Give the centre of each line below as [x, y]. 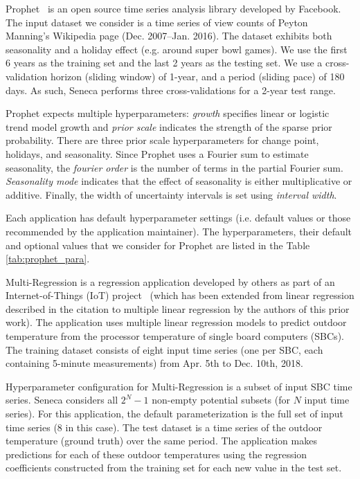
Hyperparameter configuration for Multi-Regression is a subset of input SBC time [179, 386]
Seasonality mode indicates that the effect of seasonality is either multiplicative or [179, 181]
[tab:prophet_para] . [48, 259]
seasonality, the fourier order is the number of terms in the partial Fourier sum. [174, 167]
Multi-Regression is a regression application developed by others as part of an [170, 281]
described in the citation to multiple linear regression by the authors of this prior [178, 308]
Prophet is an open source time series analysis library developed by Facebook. [173, 8]
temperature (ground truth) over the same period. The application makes [161, 441]
